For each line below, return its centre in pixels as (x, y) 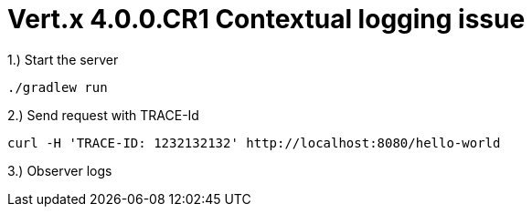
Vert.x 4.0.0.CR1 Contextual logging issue (266, 19)
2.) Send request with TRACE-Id (103, 115)
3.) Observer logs (60, 170)
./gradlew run (58, 87)
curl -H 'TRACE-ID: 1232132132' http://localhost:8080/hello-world (254, 143)
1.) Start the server (63, 59)
